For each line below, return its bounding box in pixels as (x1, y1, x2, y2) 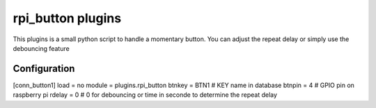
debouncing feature (13, 44, 70, 52)
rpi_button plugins (13, 10, 122, 26)
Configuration (13, 63, 75, 75)
